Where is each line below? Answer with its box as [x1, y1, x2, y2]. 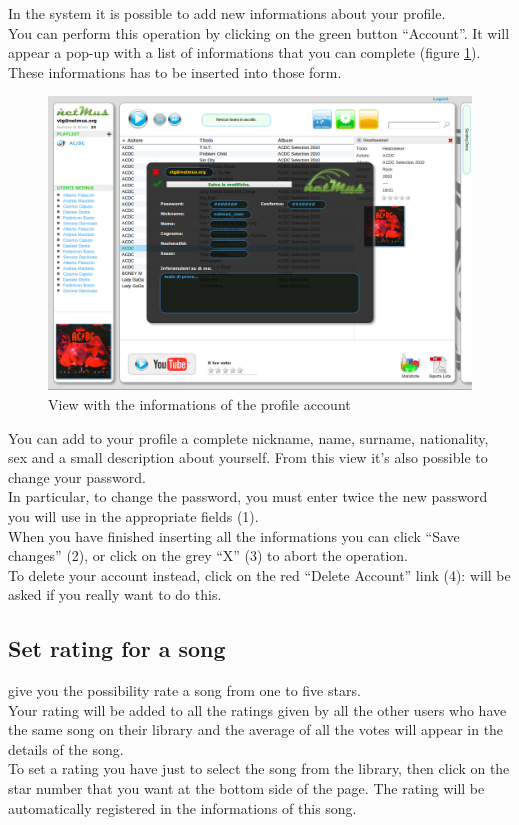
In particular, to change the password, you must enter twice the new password [8, 486, 488, 507]
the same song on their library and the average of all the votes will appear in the [8, 719, 504, 740]
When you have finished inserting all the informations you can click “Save [8, 525, 460, 546]
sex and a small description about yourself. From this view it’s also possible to [8, 447, 488, 468]
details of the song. [8, 738, 124, 759]
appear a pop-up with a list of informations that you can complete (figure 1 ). [8, 42, 481, 63]
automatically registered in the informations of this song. [8, 797, 357, 818]
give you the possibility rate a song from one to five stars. [8, 680, 361, 701]
